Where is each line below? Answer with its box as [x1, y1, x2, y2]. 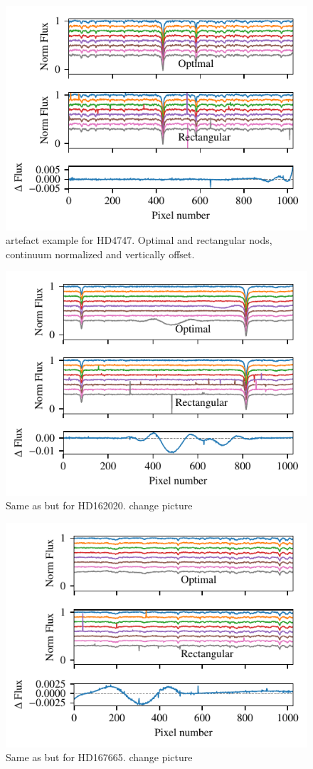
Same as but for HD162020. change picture [6, 498, 193, 513]
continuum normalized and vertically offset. [6, 246, 195, 261]
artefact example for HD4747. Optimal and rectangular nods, [6, 233, 272, 248]
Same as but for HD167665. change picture [6, 750, 193, 765]
